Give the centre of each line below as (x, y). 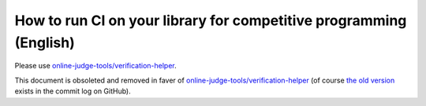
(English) (45, 42)
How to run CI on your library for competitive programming (211, 20)
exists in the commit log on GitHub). (73, 91)
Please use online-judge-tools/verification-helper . (95, 66)
